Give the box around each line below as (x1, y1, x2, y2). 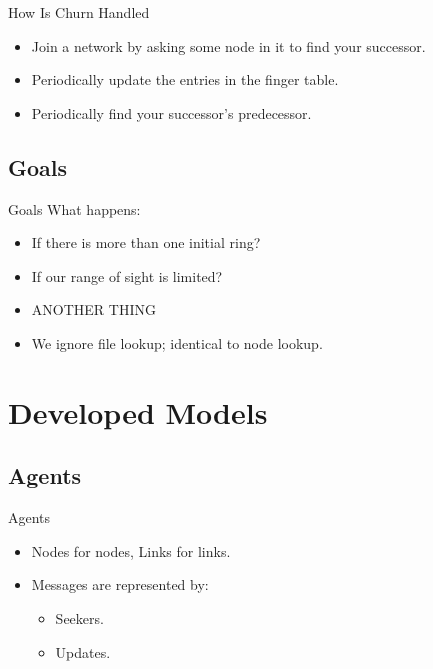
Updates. (55, 641, 111, 662)
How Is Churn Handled (8, 2, 150, 22)
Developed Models (8, 391, 268, 432)
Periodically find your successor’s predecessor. (31, 102, 312, 123)
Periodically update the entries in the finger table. (31, 69, 339, 90)
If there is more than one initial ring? (31, 232, 261, 253)
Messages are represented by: (31, 574, 209, 595)
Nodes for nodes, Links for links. (31, 540, 231, 561)
